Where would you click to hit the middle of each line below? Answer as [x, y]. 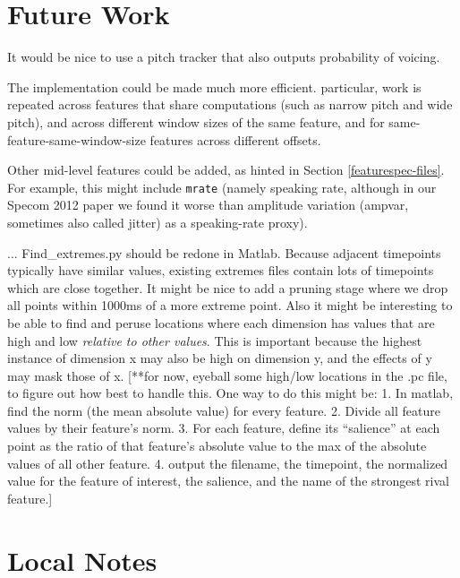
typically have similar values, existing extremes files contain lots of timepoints [221, 270]
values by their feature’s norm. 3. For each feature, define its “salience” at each [224, 428]
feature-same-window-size [77, 139]
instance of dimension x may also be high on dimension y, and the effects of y [220, 358]
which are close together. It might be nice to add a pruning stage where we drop [228, 287]
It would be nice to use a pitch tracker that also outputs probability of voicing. [224, 57]
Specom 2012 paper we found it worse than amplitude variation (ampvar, [208, 205]
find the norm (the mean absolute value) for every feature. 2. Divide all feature [224, 410]
